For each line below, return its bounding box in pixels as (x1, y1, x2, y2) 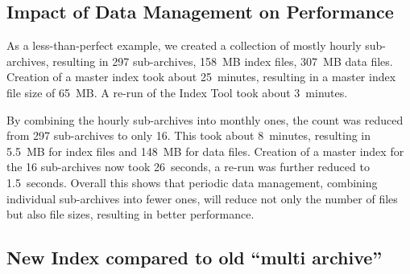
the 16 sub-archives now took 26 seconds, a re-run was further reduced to (6, 158, 370, 175)
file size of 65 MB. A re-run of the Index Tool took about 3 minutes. (6, 84, 348, 100)
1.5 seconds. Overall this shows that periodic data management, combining (6, 174, 378, 190)
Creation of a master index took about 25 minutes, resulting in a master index (6, 68, 396, 85)
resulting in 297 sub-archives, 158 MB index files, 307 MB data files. (52, 52, 393, 69)
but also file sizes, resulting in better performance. (6, 206, 255, 223)
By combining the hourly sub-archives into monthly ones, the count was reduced (6, 111, 404, 128)
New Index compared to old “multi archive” (6, 245, 383, 270)
